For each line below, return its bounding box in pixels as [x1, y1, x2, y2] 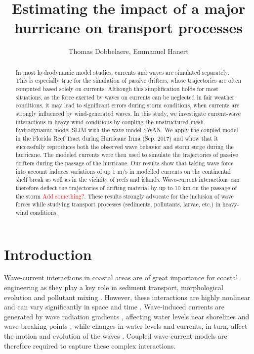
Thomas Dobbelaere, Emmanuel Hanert [68, 46, 189, 56]
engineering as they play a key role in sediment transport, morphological [4, 282, 223, 293]
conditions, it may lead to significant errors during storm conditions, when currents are [15, 101, 240, 109]
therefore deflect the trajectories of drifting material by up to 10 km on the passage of [15, 183, 237, 192]
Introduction [4, 244, 92, 264]
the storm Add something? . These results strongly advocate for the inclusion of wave [15, 192, 234, 200]
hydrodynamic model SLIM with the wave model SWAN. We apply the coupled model [15, 126, 238, 134]
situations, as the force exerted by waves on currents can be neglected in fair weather [15, 93, 235, 101]
